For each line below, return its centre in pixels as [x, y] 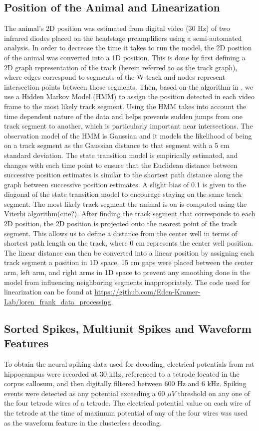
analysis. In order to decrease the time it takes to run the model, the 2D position [128, 48]
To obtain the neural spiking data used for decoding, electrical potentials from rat [129, 364]
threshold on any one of [214, 393]
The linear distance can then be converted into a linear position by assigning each [129, 252]
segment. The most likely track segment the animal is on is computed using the [126, 204]
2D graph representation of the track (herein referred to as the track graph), [121, 67]
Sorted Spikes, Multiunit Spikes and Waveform [128, 328]
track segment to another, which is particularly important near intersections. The [129, 126]
